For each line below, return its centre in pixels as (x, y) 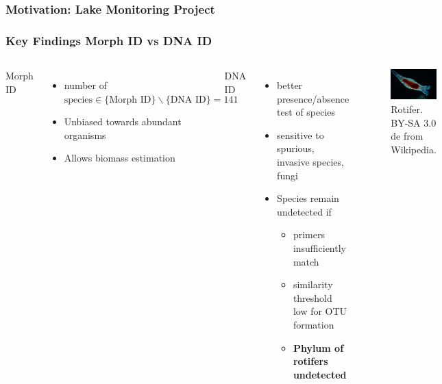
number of (85, 85)
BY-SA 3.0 (414, 122)
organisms (85, 135)
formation (314, 324)
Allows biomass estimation (120, 158)
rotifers (310, 361)
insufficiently (319, 248)
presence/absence (313, 98)
